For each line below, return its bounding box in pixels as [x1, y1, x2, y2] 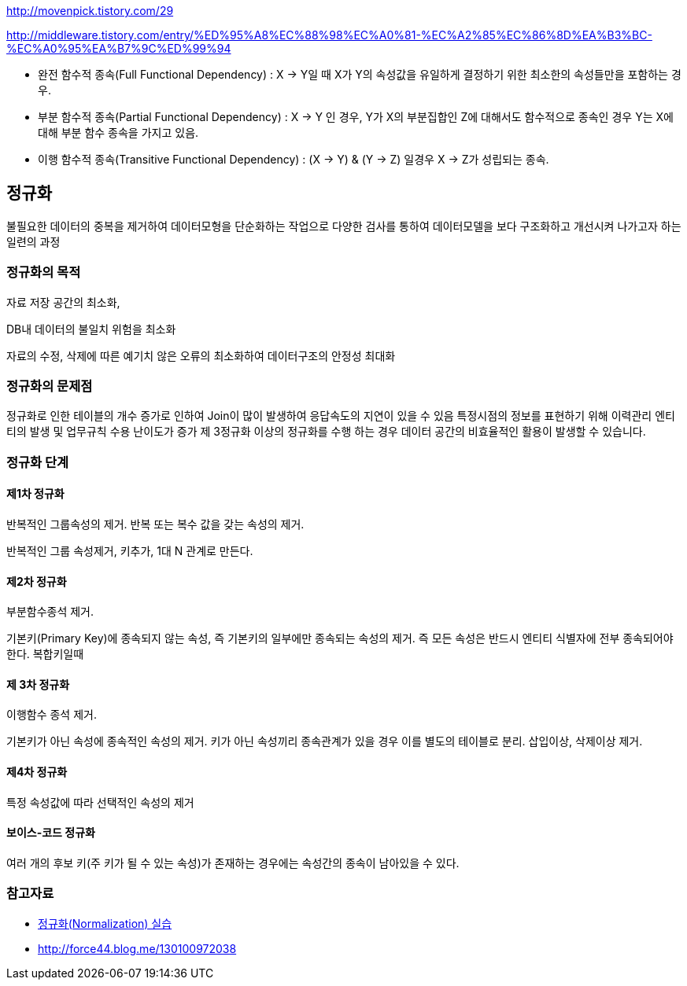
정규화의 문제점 [6, 377, 93, 394]
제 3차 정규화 [6, 677, 70, 691]
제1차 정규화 [6, 487, 65, 501]
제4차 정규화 [6, 764, 68, 778]
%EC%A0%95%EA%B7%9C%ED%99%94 [6, 42, 231, 55]
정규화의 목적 [6, 264, 81, 281]
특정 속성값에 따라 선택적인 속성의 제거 [6, 795, 194, 809]
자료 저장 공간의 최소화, [6, 295, 120, 309]
